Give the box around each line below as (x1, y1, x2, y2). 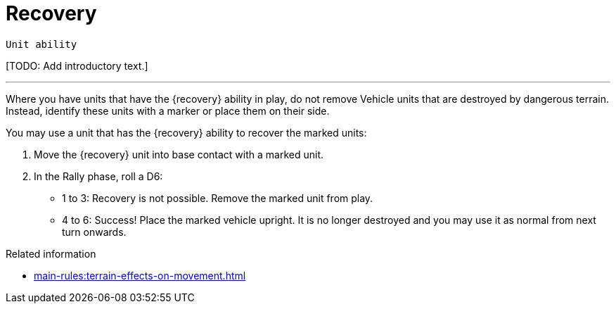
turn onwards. (62, 225, 127, 238)
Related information (6, 247, 96, 260)
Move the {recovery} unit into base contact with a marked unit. (34, 148, 324, 160)
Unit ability (6, 38, 77, 50)
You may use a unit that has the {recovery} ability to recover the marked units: (6, 126, 367, 139)
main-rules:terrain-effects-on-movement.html (34, 269, 246, 282)
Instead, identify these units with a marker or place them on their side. (6, 104, 330, 117)
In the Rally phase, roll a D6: (34, 170, 163, 182)
